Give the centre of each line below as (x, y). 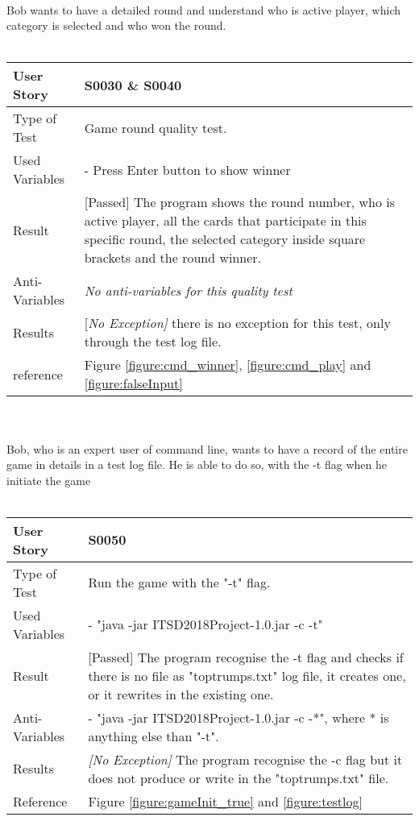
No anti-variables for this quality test (188, 290)
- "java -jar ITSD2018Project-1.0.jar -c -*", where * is (239, 717)
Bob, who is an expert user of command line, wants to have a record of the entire (207, 448)
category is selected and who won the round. (116, 25)
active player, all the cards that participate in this (225, 221)
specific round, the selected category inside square (225, 239)
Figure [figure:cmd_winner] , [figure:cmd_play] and (228, 365)
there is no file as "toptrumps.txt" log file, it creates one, (247, 675)
